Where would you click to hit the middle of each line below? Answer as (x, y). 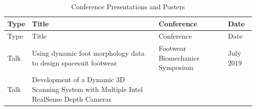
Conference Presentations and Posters (128, 6)
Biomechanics (179, 57)
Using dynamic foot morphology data (88, 53)
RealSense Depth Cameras (72, 99)
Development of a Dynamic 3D (79, 79)
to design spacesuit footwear (75, 62)
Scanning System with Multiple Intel (87, 89)
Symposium (176, 67)
